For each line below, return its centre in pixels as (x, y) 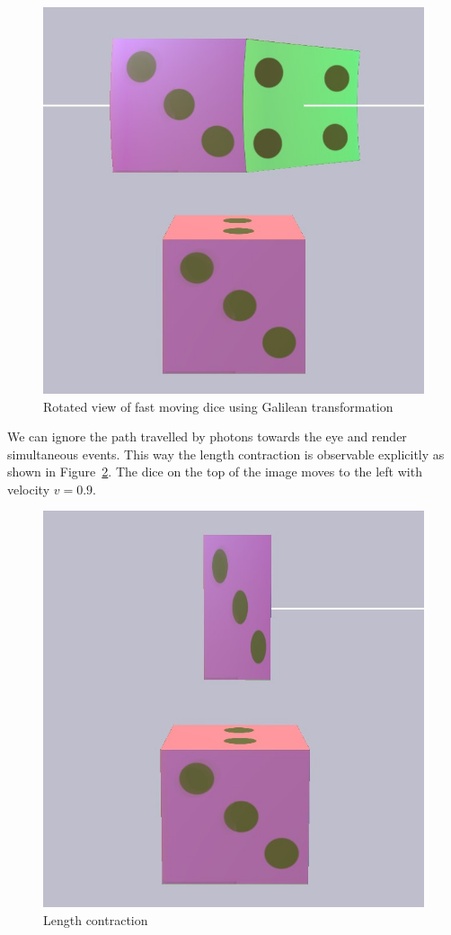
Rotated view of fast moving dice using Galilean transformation (218, 406)
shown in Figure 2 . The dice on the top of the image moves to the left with (215, 472)
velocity (29, 489)
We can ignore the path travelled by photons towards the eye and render (207, 436)
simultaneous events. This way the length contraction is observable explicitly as (226, 454)
